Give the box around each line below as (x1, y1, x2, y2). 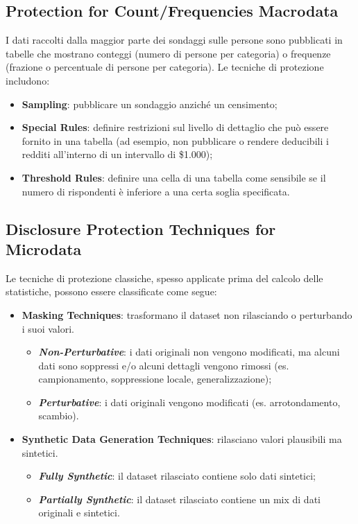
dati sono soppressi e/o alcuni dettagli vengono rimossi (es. (38, 358, 289, 372)
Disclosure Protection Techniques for (6, 218, 276, 239)
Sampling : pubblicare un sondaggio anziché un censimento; (22, 96, 278, 111)
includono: (6, 73, 50, 87)
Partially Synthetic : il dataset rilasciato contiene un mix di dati (38, 491, 321, 506)
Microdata (6, 238, 82, 259)
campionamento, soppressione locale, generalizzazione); (38, 372, 272, 386)
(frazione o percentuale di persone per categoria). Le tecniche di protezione (6, 60, 324, 74)
